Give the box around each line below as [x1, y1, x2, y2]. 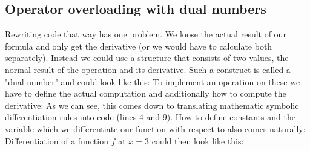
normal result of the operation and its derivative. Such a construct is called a [5, 63, 291, 75]
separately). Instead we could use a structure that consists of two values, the [5, 51, 289, 64]
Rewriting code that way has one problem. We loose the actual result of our [5, 28, 286, 40]
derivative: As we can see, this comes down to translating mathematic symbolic [5, 98, 299, 111]
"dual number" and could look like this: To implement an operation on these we [5, 75, 300, 88]
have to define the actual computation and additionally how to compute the [5, 87, 286, 100]
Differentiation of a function [5, 134, 108, 147]
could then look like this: [151, 134, 244, 147]
